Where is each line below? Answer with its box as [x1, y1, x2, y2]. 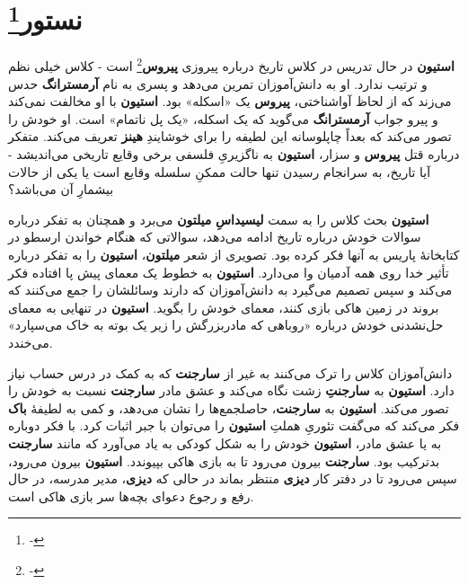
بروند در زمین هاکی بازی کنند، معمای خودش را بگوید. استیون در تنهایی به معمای [8, 297, 439, 316]
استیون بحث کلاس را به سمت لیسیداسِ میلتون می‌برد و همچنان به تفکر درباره [8, 209, 429, 228]
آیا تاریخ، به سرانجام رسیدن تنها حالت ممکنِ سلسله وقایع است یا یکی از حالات [8, 162, 431, 181]
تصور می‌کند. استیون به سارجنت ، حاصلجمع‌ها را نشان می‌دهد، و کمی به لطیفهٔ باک [8, 398, 449, 417]
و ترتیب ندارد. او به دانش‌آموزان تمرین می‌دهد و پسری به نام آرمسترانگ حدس [8, 74, 428, 93]
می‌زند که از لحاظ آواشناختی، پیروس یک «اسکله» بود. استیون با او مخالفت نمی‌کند [8, 92, 452, 111]
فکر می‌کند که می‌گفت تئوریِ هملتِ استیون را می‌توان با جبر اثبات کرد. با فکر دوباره [8, 416, 460, 435]
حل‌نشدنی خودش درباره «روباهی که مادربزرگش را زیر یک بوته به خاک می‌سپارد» [8, 315, 444, 334]
